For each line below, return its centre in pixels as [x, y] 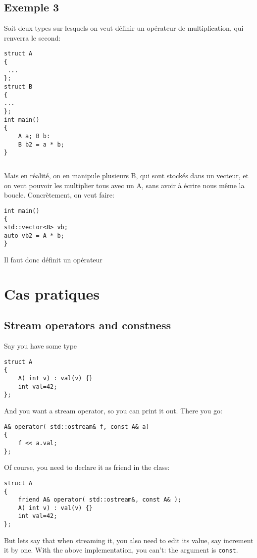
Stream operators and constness [87, 325]
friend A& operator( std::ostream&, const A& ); [100, 500]
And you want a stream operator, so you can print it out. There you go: [113, 411]
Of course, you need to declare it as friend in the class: [87, 467]
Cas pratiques [52, 293]
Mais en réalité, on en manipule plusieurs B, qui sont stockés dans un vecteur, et [126, 175]
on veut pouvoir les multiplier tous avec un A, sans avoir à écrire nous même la [124, 185]
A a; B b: [34, 136]
